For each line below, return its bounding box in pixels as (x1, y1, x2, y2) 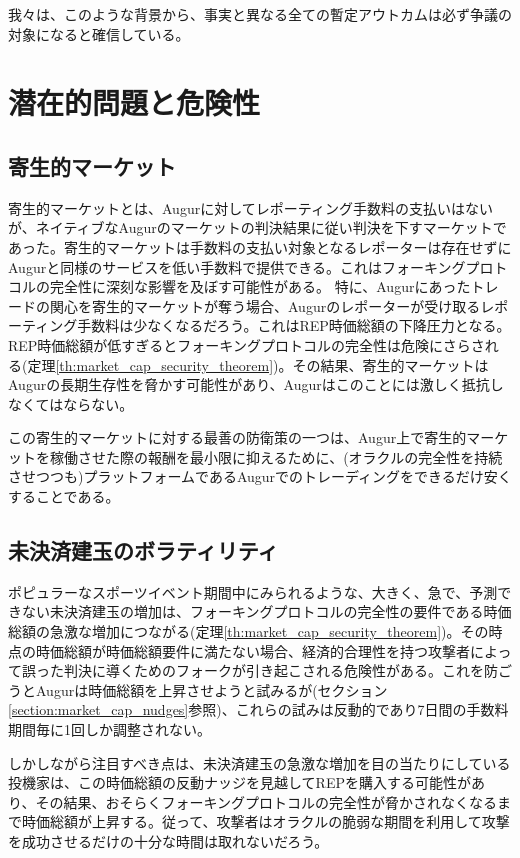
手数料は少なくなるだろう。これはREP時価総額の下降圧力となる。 (77, 315, 511, 336)
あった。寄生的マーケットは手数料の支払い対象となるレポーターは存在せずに (8, 236, 512, 257)
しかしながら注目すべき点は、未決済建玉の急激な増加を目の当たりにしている (8, 752, 511, 773)
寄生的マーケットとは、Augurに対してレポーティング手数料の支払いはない (8, 197, 493, 218)
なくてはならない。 (8, 393, 134, 414)
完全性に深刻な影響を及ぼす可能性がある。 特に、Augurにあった (49, 276, 471, 297)
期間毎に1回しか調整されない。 (8, 719, 211, 740)
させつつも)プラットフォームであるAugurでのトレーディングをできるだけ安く (8, 466, 512, 487)
